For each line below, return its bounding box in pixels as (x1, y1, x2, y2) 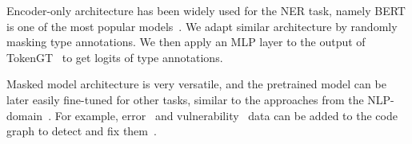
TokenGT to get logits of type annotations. (6, 49, 223, 65)
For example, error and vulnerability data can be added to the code (54, 107, 398, 123)
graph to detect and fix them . (6, 123, 157, 139)
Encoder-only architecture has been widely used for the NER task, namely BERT (6, 2, 406, 18)
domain (6, 107, 43, 123)
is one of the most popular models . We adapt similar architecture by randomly (6, 18, 398, 34)
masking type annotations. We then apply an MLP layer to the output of (6, 33, 366, 50)
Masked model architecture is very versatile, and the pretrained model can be (6, 76, 386, 92)
